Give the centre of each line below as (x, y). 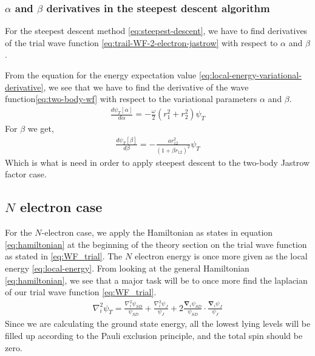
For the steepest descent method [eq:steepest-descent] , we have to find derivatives (156, 31)
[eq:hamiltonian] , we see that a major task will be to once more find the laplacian (156, 280)
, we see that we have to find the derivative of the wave (146, 87)
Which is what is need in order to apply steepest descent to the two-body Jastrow (157, 162)
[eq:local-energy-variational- (250, 75)
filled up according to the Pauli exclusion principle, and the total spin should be (154, 336)
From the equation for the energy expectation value (101, 75)
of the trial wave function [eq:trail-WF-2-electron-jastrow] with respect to (141, 42)
